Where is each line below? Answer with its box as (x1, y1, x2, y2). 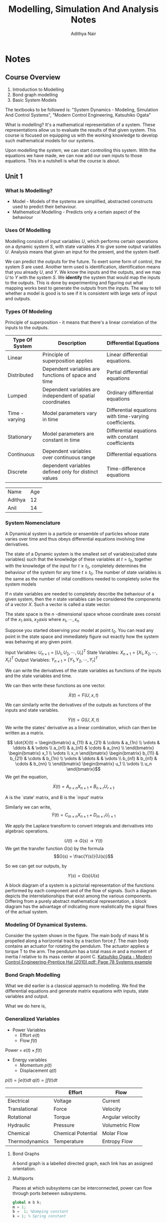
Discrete (7, 468, 27, 475)
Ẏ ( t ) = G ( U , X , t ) (68, 717, 99, 723)
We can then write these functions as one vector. (5, 682, 106, 689)
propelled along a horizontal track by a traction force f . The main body (5, 938, 149, 944)
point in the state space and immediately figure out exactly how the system (5, 633, 159, 639)
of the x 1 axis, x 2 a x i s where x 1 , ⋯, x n (5, 616, 80, 623)
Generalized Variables (5, 1016, 60, 1022)
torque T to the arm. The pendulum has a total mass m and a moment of (5, 949, 153, 955)
